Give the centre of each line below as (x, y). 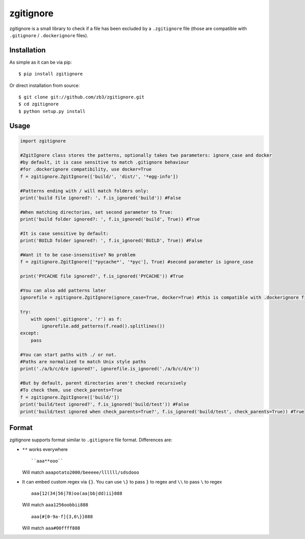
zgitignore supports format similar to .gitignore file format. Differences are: (91, 440)
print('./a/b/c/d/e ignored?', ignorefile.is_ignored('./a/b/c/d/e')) (110, 369)
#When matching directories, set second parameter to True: (97, 212)
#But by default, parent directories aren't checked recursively (103, 383)
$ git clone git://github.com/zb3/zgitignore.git (82, 97)
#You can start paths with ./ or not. (68, 354)
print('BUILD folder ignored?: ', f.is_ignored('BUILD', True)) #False (111, 241)
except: (29, 333)
